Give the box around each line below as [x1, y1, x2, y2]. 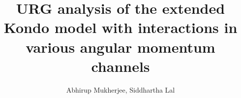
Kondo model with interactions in [3, 17, 238, 37]
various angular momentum [26, 36, 215, 57]
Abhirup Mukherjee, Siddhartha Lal [66, 84, 175, 95]
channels [91, 56, 150, 76]
